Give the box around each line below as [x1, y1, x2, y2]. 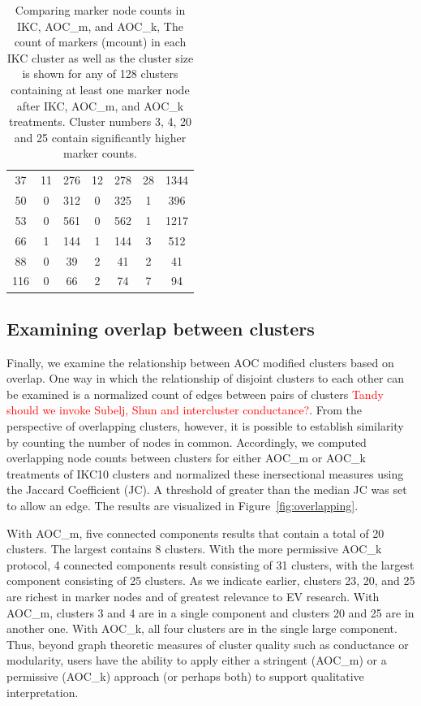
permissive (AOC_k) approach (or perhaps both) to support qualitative [6, 667, 364, 684]
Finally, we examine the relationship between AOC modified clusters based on [6, 353, 394, 370]
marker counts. [63, 145, 137, 162]
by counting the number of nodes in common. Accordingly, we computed [6, 433, 367, 450]
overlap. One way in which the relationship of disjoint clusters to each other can [6, 370, 405, 387]
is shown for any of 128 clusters [22, 65, 178, 82]
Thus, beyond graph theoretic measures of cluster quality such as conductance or [6, 635, 409, 652]
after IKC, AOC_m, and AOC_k [16, 97, 184, 114]
